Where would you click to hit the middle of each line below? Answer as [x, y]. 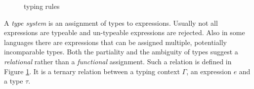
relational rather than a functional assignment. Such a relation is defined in [118, 61]
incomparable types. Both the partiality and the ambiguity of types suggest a [121, 52]
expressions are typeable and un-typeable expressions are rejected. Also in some [125, 32]
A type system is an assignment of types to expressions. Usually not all [111, 22]
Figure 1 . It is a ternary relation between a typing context [92, 71]
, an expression [209, 71]
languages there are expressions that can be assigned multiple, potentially [115, 42]
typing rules [42, 6]
